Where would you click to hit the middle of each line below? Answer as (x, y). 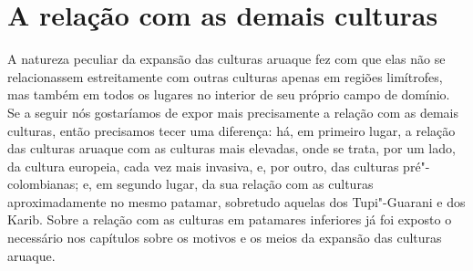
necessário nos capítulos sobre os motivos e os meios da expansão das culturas (225, 238)
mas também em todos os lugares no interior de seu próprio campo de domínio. (229, 94)
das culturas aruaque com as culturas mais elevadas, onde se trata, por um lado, (231, 148)
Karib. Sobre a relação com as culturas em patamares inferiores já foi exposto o (230, 219)
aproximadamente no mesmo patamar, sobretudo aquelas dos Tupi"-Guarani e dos (236, 201)
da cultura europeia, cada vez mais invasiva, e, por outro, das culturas (203, 166)
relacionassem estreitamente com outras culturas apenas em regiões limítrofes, (225, 76)
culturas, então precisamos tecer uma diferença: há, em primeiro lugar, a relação (231, 130)
